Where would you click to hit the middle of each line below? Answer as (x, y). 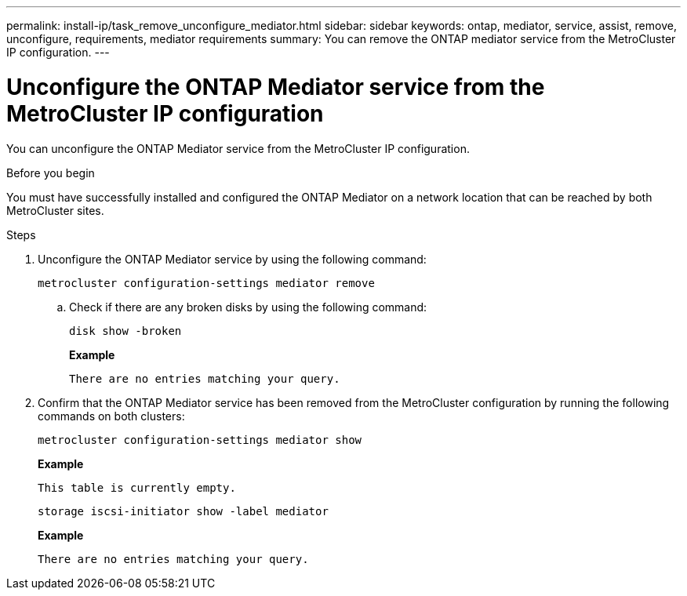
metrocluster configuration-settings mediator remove (206, 283)
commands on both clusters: (111, 416)
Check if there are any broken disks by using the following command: (248, 307)
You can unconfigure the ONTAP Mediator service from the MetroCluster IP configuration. (238, 148)
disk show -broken (125, 331)
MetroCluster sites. (55, 210)
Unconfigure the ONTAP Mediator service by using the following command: (232, 259)
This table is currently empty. (137, 487)
